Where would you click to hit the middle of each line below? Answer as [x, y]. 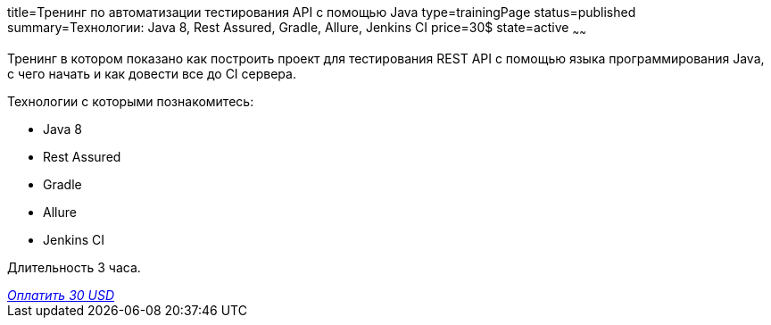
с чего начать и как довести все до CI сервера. [152, 73]
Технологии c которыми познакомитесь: [131, 101]
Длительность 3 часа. [74, 267]
